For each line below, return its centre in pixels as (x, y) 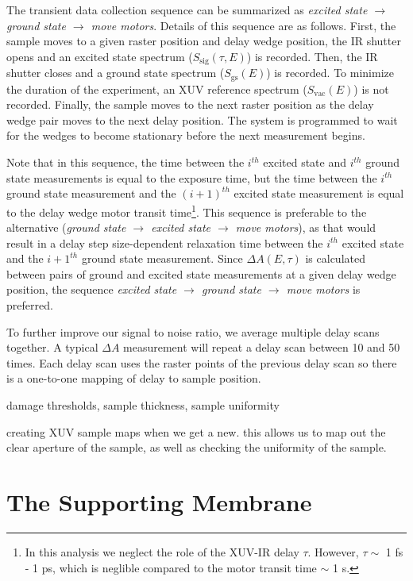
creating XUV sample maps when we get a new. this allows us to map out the (196, 431)
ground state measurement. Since (162, 258)
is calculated (335, 258)
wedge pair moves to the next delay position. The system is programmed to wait (202, 119)
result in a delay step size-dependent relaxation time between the (165, 242)
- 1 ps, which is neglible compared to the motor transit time (171, 567)
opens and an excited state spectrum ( (100, 56)
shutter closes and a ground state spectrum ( (116, 73)
